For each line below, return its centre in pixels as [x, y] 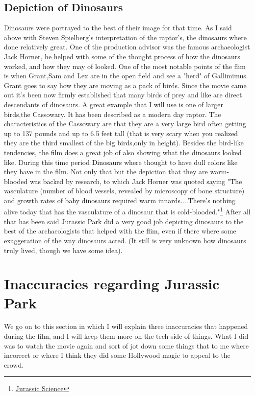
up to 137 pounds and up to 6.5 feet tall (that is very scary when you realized [121, 133]
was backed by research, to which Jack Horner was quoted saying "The [136, 181]
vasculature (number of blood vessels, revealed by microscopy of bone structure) [124, 191]
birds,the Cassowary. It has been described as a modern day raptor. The [113, 114]
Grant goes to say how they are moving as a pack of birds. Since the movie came [125, 85]
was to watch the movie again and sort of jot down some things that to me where [126, 345]
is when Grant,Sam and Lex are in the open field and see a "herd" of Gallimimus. [126, 76]
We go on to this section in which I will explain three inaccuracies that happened [126, 326]
